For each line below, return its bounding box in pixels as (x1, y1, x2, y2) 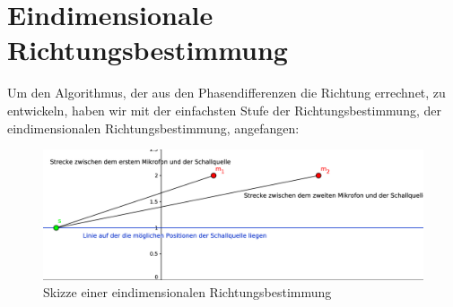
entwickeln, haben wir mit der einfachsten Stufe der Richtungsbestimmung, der (7, 100, 441, 119)
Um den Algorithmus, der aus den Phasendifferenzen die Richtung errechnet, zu (7, 83, 446, 102)
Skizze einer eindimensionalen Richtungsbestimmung (43, 283, 332, 302)
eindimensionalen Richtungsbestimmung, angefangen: (7, 118, 300, 137)
